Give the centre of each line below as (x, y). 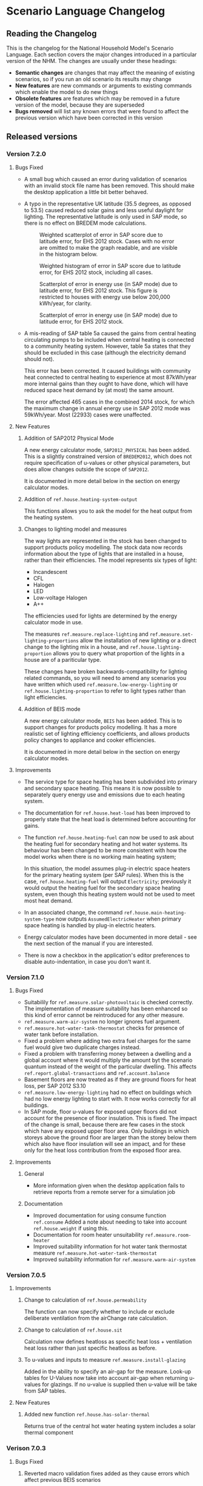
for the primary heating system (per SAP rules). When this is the (104, 875)
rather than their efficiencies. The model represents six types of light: (111, 560)
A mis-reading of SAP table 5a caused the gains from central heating (110, 333)
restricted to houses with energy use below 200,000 (105, 297)
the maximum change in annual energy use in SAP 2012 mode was (107, 408)
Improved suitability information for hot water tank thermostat (110, 1246)
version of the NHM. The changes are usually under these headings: (92, 61)
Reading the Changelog (52, 34)
